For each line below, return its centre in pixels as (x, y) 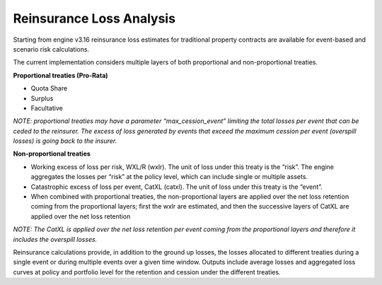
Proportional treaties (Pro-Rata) (61, 75)
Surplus (42, 98)
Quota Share (49, 88)
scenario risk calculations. (51, 49)
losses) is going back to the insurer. (65, 141)
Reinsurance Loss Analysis (94, 18)
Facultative (47, 108)
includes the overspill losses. (55, 239)
